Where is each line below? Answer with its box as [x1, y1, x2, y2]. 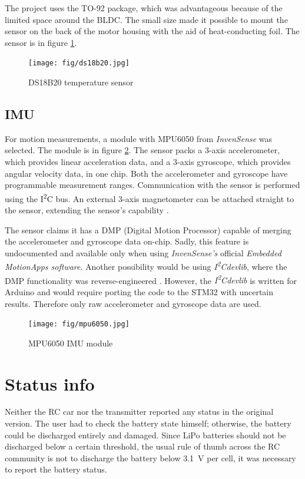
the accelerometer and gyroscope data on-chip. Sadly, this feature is [5, 235, 249, 247]
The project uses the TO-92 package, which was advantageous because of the [5, 2, 283, 14]
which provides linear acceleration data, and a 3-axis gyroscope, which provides [5, 156, 291, 168]
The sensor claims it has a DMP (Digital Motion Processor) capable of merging [5, 223, 291, 236]
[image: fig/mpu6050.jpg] [28, 320, 130, 329]
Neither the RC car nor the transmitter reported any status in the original [5, 405, 274, 418]
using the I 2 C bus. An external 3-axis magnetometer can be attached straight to [5, 190, 294, 204]
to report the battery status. [5, 463, 107, 475]
